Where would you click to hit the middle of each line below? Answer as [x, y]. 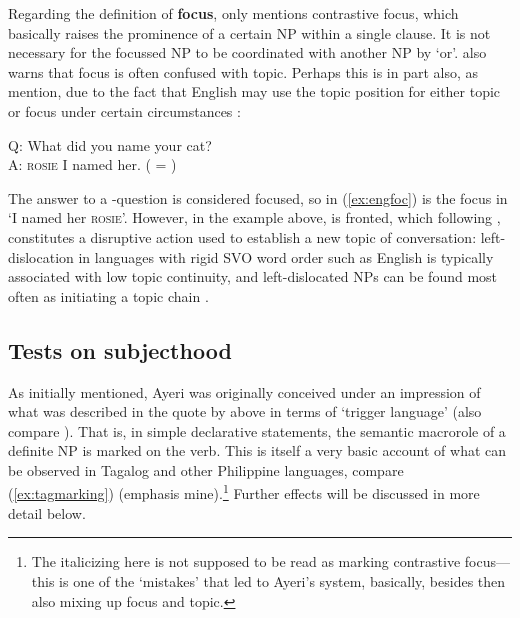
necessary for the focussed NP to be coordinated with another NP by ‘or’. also [247, 52]
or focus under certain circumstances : [124, 110]
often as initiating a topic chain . [108, 295]
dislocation [41, 256]
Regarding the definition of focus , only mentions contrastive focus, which [233, 13]
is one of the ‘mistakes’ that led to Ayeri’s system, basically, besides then [282, 580]
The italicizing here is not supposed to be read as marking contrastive [246, 561]
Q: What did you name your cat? [110, 144]
